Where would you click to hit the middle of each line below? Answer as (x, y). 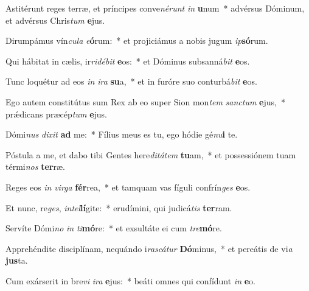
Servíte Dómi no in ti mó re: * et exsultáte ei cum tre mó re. (114, 228)
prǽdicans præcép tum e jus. (57, 114)
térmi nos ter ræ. (35, 167)
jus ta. (17, 260)
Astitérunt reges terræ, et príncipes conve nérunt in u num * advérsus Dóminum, (155, 8)
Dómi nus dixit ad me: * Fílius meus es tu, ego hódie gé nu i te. (122, 134)
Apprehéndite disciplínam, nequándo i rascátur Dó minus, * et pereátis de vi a (149, 248)
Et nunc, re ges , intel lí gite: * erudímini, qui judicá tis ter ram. (119, 207)
